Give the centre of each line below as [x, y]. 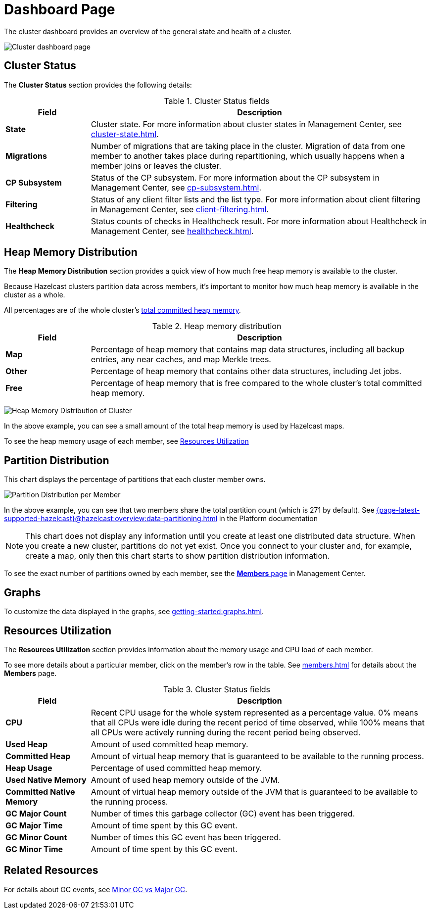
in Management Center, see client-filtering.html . [180, 209]
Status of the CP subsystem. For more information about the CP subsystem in [235, 177]
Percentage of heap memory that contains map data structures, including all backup [248, 350]
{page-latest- [398, 510]
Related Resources [51, 870]
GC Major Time [34, 825]
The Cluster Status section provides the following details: [98, 85]
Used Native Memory [46, 780]
